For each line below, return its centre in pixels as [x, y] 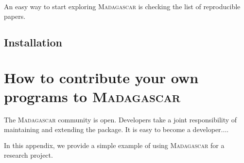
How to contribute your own [101, 78]
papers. [15, 16]
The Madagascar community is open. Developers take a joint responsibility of [121, 120]
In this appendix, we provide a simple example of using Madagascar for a [114, 145]
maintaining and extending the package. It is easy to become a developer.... [116, 129]
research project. [28, 155]
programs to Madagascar [92, 96]
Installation [33, 42]
